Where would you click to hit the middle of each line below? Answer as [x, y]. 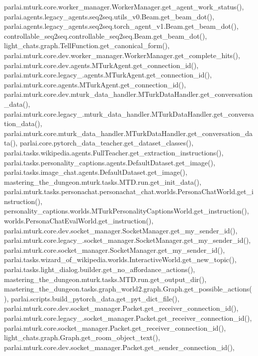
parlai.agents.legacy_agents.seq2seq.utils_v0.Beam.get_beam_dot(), [109, 16]
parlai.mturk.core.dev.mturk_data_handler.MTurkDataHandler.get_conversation [129, 94]
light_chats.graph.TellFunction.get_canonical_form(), [87, 45]
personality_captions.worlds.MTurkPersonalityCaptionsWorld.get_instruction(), [127, 211]
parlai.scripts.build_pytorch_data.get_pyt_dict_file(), [95, 298]
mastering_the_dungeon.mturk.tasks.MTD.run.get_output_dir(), [105, 279]
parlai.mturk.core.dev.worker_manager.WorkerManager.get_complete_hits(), [122, 55]
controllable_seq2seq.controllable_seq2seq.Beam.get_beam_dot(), [106, 36]
